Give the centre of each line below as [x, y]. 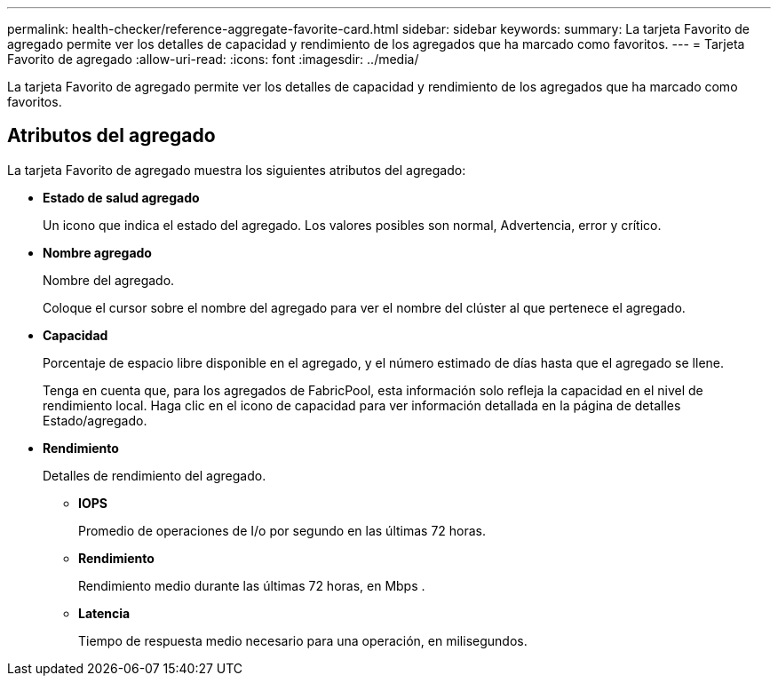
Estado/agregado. [95, 420]
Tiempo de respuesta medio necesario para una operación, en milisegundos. [303, 640]
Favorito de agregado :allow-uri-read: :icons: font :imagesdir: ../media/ [213, 59]
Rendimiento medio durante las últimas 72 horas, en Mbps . [252, 585]
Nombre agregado [97, 252]
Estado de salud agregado [121, 197]
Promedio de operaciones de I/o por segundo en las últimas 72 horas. [282, 530]
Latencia [104, 613]
